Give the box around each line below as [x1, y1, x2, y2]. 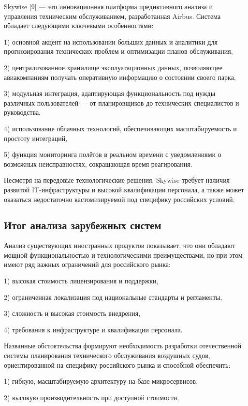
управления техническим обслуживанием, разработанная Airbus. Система [4, 11, 221, 21]
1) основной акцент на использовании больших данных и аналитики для [4, 36, 218, 47]
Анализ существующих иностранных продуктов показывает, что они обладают [4, 240, 235, 250]
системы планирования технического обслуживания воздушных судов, [4, 350, 210, 360]
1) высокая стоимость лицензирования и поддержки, [4, 276, 159, 286]
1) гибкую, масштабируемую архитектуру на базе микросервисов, [4, 376, 198, 386]
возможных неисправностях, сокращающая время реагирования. [4, 158, 192, 169]
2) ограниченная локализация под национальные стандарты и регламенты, [4, 292, 222, 302]
